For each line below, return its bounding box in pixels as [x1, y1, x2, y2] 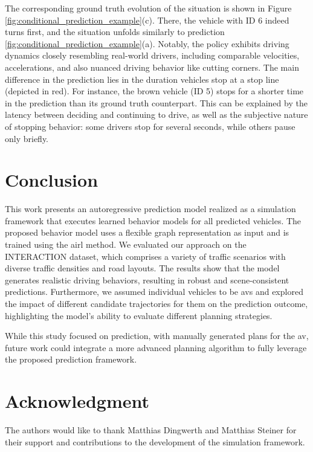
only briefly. [5, 132, 49, 144]
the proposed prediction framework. [5, 353, 137, 366]
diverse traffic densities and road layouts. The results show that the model [5, 262, 280, 274]
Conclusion [5, 167, 98, 192]
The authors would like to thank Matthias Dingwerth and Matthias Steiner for [5, 424, 297, 436]
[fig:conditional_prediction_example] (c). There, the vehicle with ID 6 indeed [5, 13, 289, 26]
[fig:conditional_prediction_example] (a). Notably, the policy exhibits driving [5, 37, 289, 50]
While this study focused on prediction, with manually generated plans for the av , [5, 329, 309, 342]
